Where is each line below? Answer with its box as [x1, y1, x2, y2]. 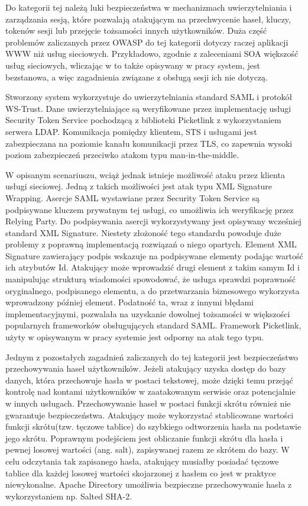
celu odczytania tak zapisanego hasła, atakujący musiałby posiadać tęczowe [5, 455, 279, 467]
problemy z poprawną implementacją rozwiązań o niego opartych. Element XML [5, 238, 297, 250]
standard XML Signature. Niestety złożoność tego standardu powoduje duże [5, 226, 281, 239]
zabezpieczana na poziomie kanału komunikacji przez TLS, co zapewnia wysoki [5, 137, 293, 149]
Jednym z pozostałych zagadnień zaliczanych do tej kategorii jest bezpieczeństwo [5, 350, 299, 363]
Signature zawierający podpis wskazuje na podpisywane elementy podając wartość [5, 249, 303, 262]
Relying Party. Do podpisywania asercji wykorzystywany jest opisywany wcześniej [5, 215, 301, 227]
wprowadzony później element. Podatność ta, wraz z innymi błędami [5, 296, 254, 308]
